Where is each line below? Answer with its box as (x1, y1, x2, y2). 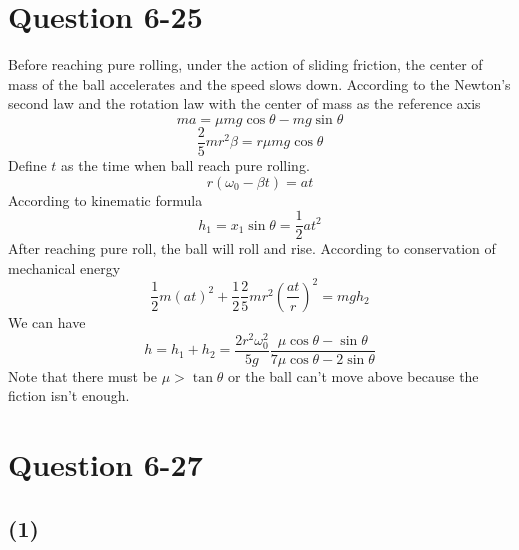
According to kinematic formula (8, 189, 203, 210)
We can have (8, 311, 86, 332)
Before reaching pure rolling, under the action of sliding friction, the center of (8, 54, 483, 75)
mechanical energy (8, 257, 121, 278)
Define (8, 154, 47, 175)
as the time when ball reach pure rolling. (61, 154, 310, 175)
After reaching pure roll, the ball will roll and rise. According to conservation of (8, 238, 496, 259)
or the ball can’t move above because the (228, 365, 479, 386)
